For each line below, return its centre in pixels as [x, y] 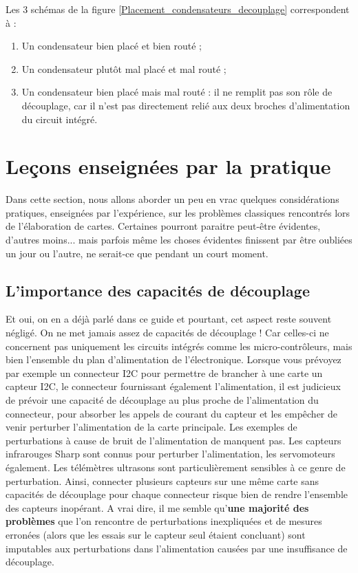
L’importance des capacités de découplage [158, 290]
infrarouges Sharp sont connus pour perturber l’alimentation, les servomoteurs [170, 454]
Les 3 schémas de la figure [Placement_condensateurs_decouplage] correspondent [178, 9]
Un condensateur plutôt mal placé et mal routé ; [124, 68]
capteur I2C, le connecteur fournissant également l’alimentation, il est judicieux [173, 386]
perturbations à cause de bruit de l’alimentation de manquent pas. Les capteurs [173, 440]
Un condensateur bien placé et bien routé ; [112, 46]
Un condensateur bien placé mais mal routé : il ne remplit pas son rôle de [177, 92]
